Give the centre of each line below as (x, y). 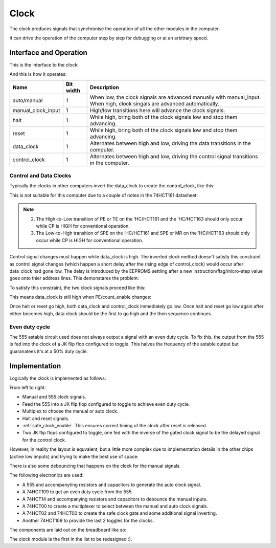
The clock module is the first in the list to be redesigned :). (71, 539)
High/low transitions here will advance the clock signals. (157, 110)
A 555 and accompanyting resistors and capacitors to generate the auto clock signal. (112, 485)
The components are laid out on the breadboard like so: (68, 530)
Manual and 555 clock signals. (54, 397)
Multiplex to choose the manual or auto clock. (70, 411)
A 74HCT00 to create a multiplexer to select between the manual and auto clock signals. (115, 506)
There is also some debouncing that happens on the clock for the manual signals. (95, 466)
